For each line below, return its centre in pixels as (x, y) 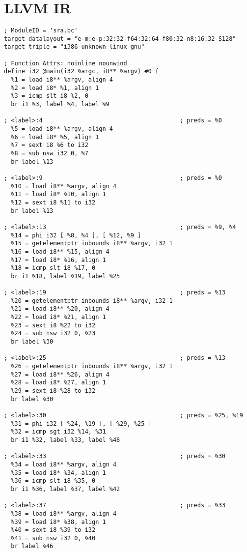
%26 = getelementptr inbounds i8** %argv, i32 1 (92, 366)
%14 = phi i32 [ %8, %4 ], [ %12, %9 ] (76, 235)
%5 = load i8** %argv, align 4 (62, 129)
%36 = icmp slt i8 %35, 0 (53, 481)
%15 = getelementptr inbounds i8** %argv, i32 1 (92, 244)
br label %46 (32, 546)
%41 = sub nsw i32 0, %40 (53, 538)
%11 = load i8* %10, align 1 (58, 194)
